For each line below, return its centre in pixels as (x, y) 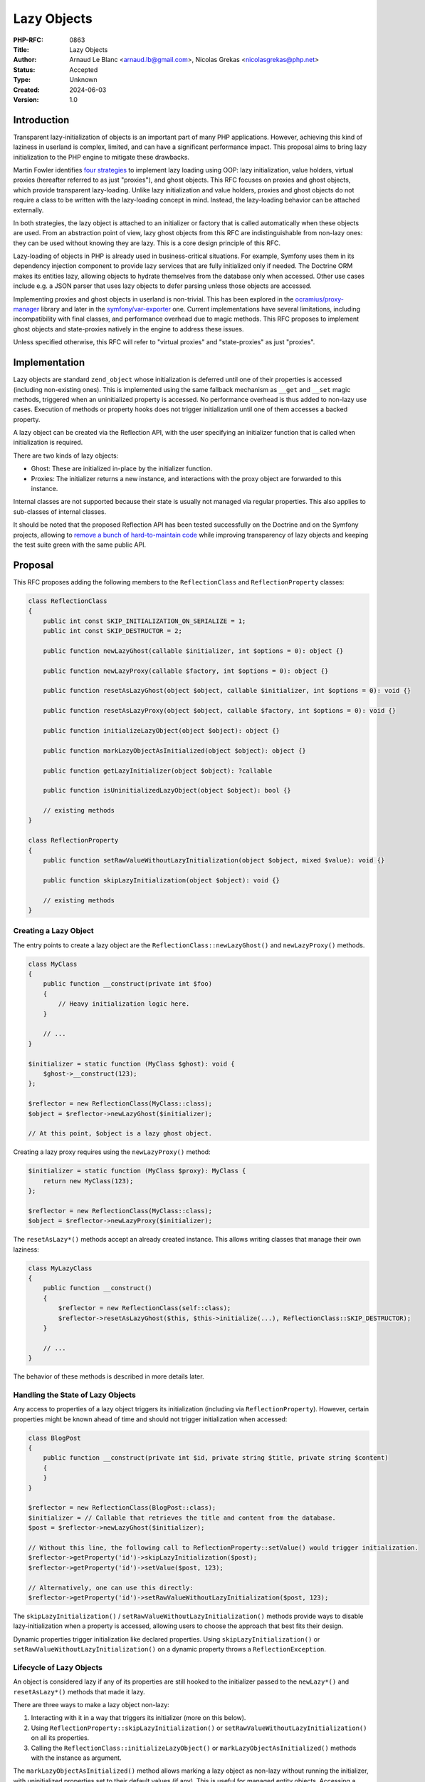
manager (26, 309)
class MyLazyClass (60, 1268)
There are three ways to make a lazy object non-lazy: (91, 1704)
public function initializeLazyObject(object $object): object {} (162, 730)
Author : (25, 60)
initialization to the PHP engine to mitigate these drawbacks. (101, 157)
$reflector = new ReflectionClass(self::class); (145, 1308)
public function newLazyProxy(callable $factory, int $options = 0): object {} (186, 671)
